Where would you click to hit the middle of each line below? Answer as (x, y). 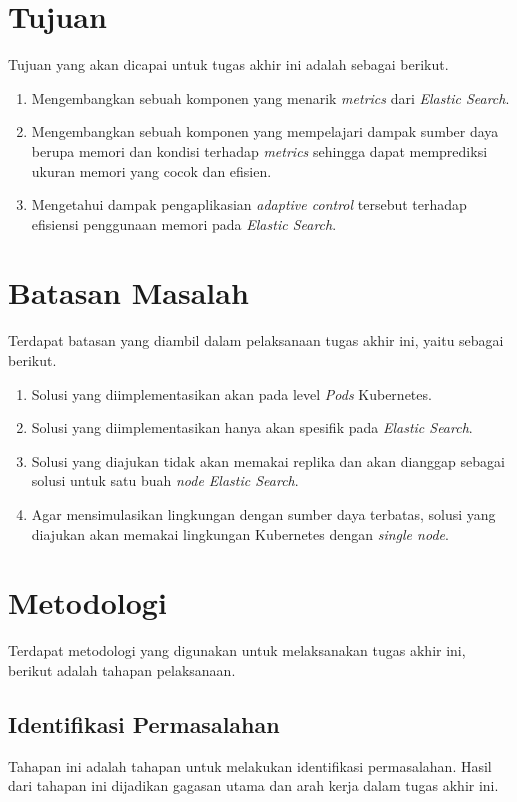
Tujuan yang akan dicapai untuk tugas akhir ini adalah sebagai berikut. (228, 64)
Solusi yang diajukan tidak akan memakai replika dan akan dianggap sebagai (268, 460)
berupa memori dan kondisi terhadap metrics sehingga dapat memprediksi (259, 150)
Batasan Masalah (128, 292)
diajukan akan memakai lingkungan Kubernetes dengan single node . (240, 533)
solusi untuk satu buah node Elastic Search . (165, 480)
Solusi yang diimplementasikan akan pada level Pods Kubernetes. (231, 393)
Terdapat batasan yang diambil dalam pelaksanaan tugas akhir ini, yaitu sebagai (256, 340)
